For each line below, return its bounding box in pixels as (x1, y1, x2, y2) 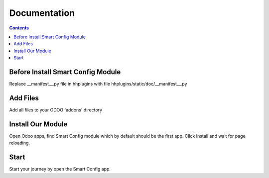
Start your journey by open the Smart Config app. (9, 166, 111, 172)
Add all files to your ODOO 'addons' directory (9, 107, 102, 113)
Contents (9, 25, 29, 31)
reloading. (9, 140, 30, 146)
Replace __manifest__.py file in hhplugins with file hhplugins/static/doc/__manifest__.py (9, 81, 187, 87)
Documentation (9, 7, 75, 18)
